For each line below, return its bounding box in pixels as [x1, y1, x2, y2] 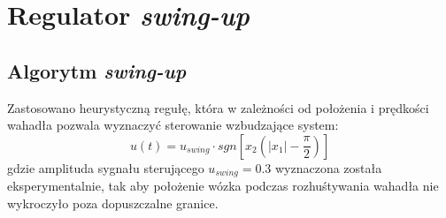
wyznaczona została [274, 158, 382, 177]
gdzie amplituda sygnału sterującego [7, 158, 204, 177]
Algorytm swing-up [7, 56, 187, 84]
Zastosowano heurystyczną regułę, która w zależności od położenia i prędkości [7, 98, 429, 117]
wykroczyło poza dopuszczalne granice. [7, 193, 219, 212]
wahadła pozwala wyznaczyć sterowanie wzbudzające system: [7, 116, 339, 134]
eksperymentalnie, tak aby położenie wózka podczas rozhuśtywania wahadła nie [7, 177, 439, 195]
